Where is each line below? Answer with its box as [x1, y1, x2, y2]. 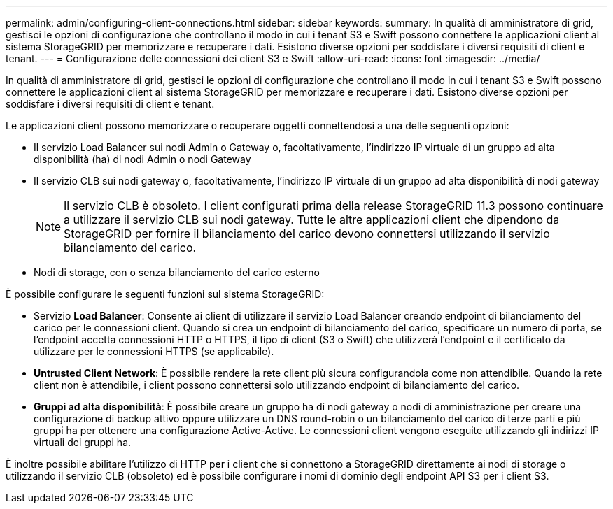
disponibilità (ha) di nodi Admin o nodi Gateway [34, 153, 251, 165]
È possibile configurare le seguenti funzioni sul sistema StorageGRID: [6, 288, 325, 300]
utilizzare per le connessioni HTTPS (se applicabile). [34, 345, 274, 357]
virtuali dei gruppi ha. [34, 436, 132, 448]
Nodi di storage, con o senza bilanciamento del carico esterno [34, 266, 320, 278]
